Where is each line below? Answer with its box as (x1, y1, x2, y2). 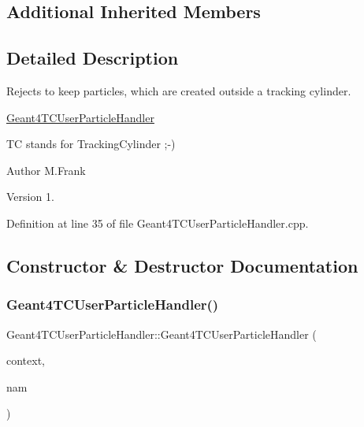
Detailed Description (6, 46, 179, 70)
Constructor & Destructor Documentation (6, 253, 358, 277)
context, (6, 352, 45, 369)
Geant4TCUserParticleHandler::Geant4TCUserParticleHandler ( (6, 325, 317, 342)
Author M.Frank (6, 162, 86, 178)
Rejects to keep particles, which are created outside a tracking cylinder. (6, 82, 351, 98)
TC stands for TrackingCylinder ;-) (6, 136, 176, 152)
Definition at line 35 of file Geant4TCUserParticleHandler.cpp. (6, 214, 309, 231)
